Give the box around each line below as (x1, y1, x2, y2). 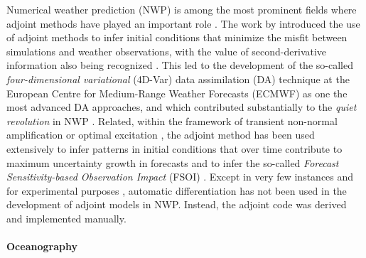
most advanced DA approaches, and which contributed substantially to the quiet (6, 100, 357, 114)
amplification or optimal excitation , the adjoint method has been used (6, 127, 315, 142)
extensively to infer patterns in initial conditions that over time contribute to (6, 141, 343, 156)
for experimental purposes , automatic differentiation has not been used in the (6, 183, 347, 198)
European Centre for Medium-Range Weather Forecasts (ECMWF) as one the (6, 85, 348, 100)
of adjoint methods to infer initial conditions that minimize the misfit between (6, 30, 348, 45)
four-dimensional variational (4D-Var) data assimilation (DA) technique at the (6, 71, 350, 86)
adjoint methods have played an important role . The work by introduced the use (6, 16, 360, 31)
